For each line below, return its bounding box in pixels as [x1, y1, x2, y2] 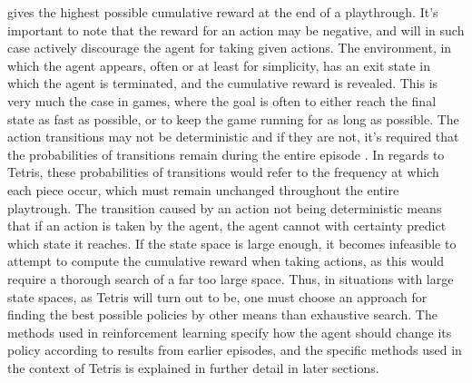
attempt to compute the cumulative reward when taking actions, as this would [7, 251, 444, 270]
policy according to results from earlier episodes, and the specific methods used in [7, 340, 462, 359]
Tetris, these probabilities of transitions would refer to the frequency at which [7, 162, 439, 182]
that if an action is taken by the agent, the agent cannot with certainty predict [7, 216, 447, 235]
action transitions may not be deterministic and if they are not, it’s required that [7, 127, 459, 146]
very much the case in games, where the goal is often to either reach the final [7, 91, 437, 110]
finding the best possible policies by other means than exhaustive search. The [7, 305, 438, 324]
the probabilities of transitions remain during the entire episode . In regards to [7, 144, 445, 163]
